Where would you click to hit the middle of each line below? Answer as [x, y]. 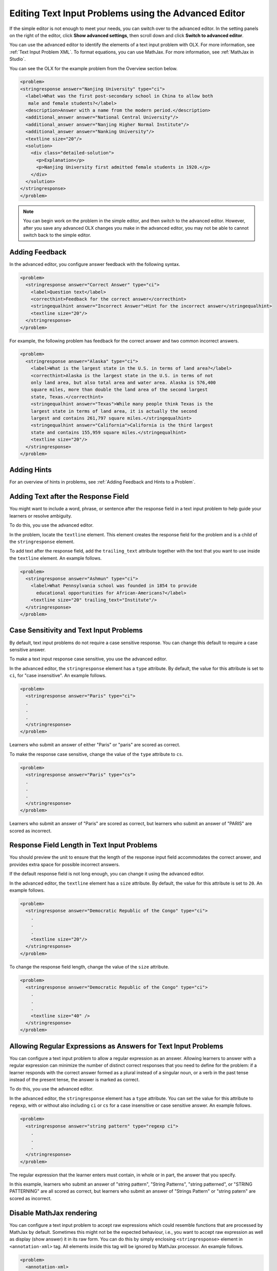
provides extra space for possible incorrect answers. [65, 864]
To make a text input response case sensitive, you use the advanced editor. [88, 659]
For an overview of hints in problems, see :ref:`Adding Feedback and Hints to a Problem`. [102, 482]
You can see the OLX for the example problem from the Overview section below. [94, 68]
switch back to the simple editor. [57, 235]
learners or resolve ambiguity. [41, 516]
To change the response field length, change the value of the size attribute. [89, 966]
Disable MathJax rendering [53, 1213]
